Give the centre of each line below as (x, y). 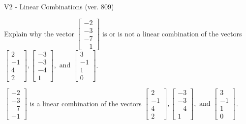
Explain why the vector (39, 33)
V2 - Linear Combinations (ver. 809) (59, 6)
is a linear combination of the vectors (86, 103)
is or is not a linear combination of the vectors (172, 33)
